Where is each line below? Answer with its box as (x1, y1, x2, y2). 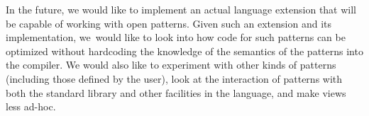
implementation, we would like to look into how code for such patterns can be (6, 30, 346, 45)
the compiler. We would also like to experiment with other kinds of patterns (6, 57, 336, 72)
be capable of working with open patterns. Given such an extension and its (6, 16, 332, 30)
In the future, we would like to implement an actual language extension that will (6, 2, 357, 16)
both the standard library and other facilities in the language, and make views (6, 85, 346, 100)
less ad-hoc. (6, 99, 56, 114)
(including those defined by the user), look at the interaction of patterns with (6, 71, 343, 86)
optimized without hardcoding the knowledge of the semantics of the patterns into (6, 43, 363, 58)
